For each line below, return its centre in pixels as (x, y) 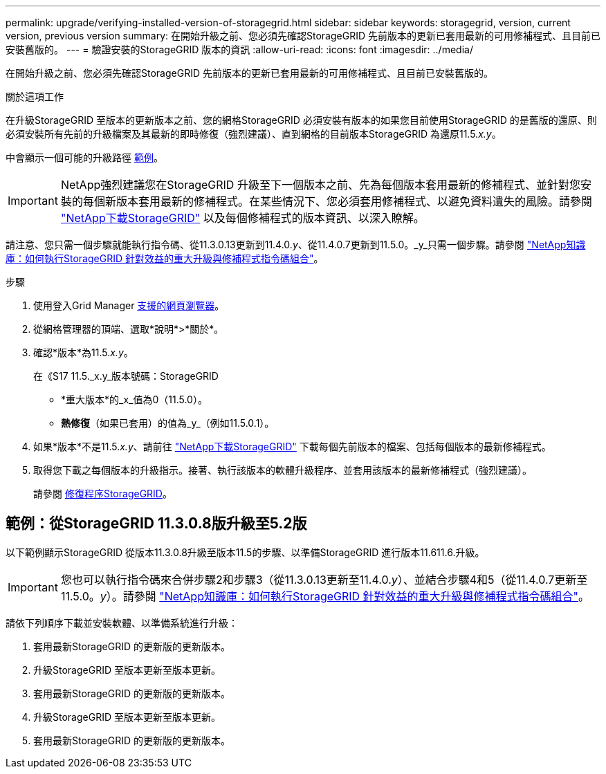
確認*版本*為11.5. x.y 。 (83, 352)
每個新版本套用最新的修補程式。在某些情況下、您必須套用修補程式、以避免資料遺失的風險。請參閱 (337, 201)
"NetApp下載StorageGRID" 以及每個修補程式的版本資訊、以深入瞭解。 (242, 218)
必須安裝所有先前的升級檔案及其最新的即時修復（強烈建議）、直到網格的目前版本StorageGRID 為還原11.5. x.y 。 (254, 134)
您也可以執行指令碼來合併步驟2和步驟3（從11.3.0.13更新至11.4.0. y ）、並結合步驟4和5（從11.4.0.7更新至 (324, 579)
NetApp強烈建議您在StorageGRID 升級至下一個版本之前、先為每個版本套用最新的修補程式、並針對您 (320, 185)
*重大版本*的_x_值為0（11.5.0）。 (134, 399)
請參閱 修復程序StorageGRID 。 (103, 494)
